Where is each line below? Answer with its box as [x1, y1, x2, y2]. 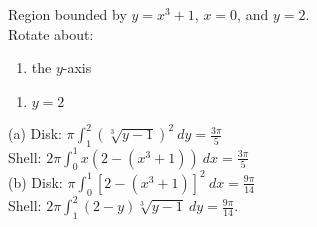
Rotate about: [8, 23, 94, 44]
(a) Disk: [8, 123, 62, 144]
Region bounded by [8, 4, 127, 24]
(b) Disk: [8, 171, 63, 192]
